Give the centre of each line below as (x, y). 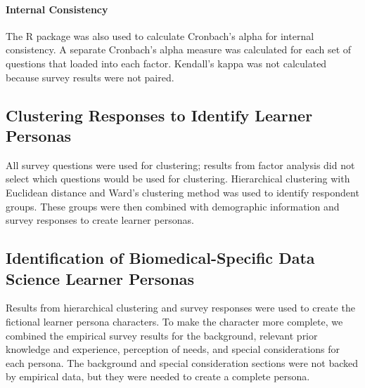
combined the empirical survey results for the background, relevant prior (162, 335)
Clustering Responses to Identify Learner (159, 115)
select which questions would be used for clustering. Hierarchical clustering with (178, 179)
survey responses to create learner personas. (100, 220)
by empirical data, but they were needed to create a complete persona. (158, 376)
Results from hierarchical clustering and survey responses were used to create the (180, 308)
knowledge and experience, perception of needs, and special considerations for (173, 349)
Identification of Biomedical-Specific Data (160, 258)
